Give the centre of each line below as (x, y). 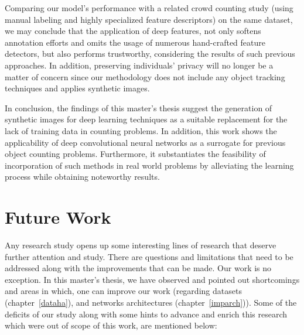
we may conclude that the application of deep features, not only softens (133, 31)
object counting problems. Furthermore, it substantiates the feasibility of (135, 154)
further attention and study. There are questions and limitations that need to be (149, 256)
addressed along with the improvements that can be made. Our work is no (138, 268)
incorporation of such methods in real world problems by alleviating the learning (149, 165)
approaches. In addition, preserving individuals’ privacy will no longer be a (139, 65)
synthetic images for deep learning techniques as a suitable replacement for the (146, 119)
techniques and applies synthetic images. (77, 88)
